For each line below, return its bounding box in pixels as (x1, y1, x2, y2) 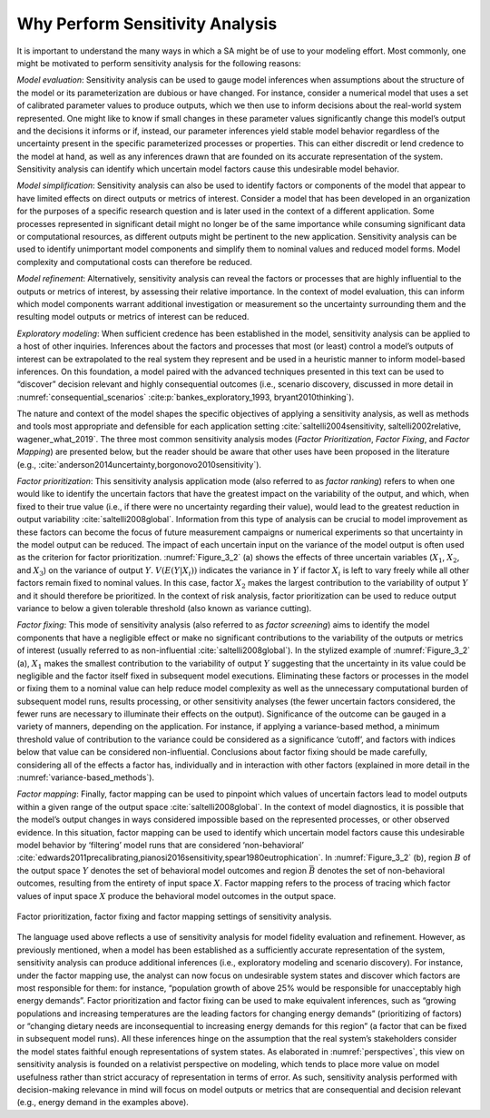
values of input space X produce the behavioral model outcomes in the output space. (16, 890, 337, 901)
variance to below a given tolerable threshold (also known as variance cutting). (16, 602, 312, 613)
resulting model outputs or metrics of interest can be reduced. (16, 312, 250, 322)
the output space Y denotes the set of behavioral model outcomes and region (16, 865, 308, 876)
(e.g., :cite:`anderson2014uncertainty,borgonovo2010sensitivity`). (16, 459, 262, 470)
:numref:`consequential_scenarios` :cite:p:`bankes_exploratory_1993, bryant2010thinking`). (16, 391, 355, 402)
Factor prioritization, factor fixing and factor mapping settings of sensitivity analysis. (16, 911, 332, 922)
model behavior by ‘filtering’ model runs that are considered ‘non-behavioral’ (16, 839, 304, 850)
